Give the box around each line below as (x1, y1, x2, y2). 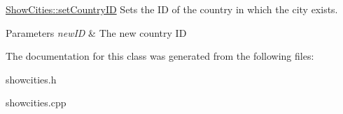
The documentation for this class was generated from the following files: (6, 49, 314, 63)
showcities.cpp (6, 95, 66, 110)
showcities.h (6, 72, 57, 86)
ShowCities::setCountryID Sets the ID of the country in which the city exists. (6, 2, 338, 16)
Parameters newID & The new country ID (6, 25, 187, 40)
